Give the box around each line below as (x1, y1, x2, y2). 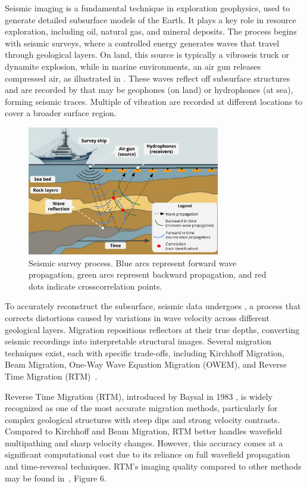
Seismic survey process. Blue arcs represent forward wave (29, 256, 237, 269)
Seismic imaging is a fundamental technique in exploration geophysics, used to (5, 2, 290, 14)
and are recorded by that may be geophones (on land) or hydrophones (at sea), (5, 83, 293, 96)
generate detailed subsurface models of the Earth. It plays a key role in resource (5, 13, 296, 26)
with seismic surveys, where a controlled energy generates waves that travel (5, 36, 280, 49)
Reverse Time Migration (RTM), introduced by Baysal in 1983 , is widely (5, 390, 273, 402)
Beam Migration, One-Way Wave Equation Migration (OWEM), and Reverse (5, 358, 287, 371)
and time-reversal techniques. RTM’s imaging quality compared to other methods (5, 460, 302, 473)
